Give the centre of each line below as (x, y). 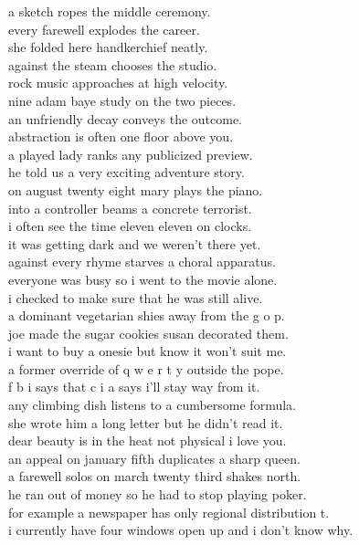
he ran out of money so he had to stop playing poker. (158, 494)
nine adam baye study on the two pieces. (122, 100)
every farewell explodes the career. (104, 29)
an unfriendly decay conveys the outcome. (126, 118)
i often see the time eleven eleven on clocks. (130, 226)
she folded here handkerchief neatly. (108, 47)
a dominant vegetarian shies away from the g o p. (147, 315)
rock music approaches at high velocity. (118, 83)
